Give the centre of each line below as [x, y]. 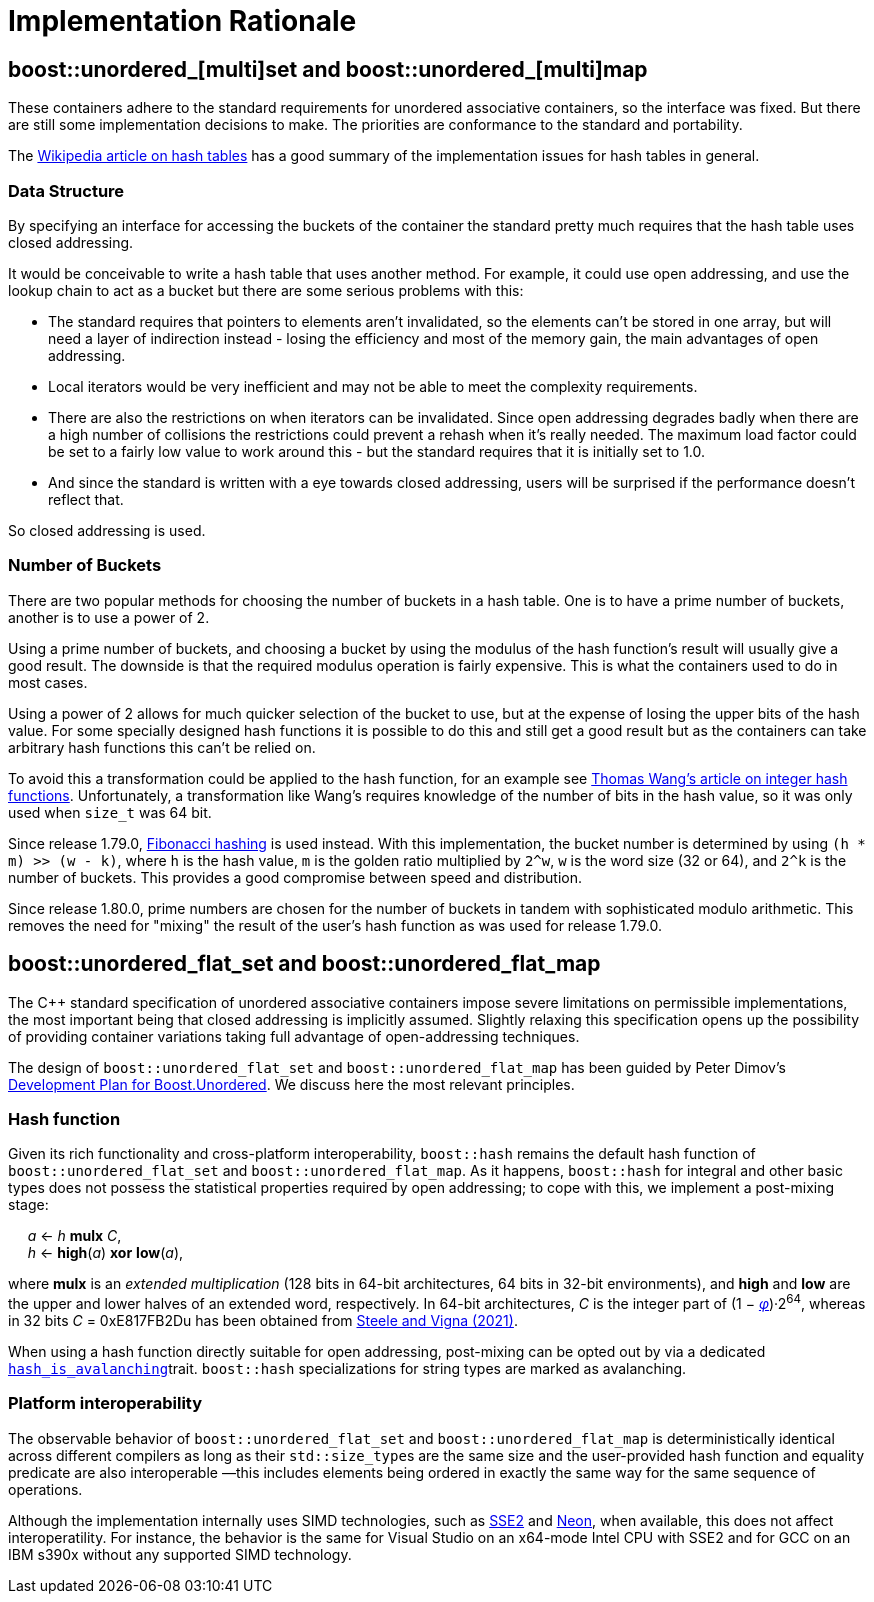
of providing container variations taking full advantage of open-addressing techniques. [294, 1036]
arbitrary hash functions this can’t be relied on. [162, 747]
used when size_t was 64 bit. [110, 812]
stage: [28, 1205]
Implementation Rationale [182, 21]
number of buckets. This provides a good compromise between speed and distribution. [295, 877]
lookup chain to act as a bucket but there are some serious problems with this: [266, 290]
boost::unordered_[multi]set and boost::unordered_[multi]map [328, 69]
